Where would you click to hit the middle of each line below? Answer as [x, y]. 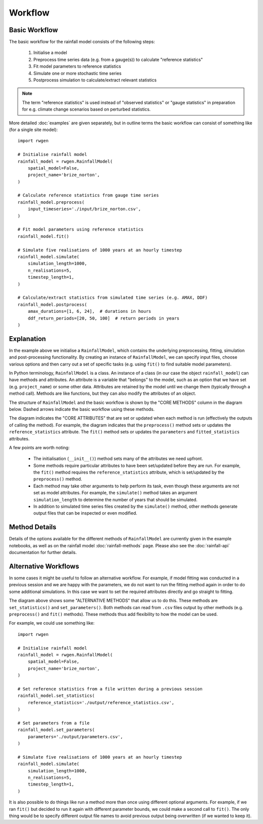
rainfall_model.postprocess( [52, 304]
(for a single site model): [33, 130]
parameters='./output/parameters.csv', [75, 737]
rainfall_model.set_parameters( [56, 730]
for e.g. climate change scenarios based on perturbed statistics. [86, 109]
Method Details [33, 527]
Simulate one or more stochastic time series [77, 73]
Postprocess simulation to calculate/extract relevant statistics [95, 80]
